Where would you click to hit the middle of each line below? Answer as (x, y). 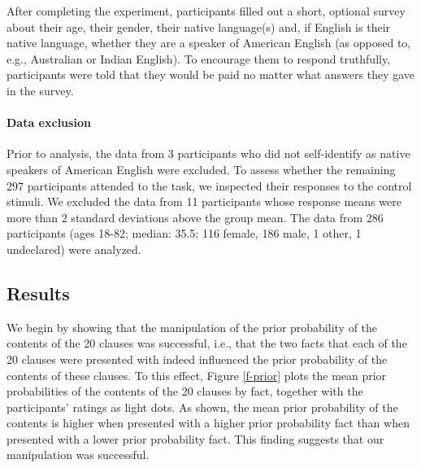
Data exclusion (49, 122)
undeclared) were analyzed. (74, 249)
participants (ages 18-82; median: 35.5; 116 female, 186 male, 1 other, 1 (184, 233)
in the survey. (40, 90)
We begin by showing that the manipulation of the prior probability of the (192, 327)
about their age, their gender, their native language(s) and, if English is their (199, 26)
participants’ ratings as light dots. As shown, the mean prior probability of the (202, 407)
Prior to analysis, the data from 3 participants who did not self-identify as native (208, 153)
